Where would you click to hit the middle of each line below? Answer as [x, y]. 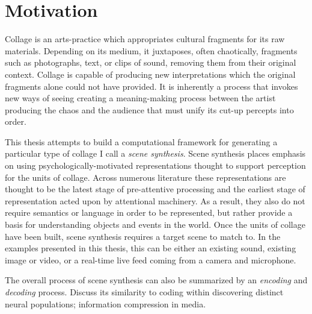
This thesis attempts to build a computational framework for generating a [141, 141]
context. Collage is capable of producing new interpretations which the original [150, 74]
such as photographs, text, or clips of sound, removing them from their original [151, 62]
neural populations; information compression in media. [106, 303]
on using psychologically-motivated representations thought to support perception [155, 165]
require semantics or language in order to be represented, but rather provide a [149, 212]
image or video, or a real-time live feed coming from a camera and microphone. [151, 259]
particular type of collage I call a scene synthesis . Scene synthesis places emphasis [155, 153]
